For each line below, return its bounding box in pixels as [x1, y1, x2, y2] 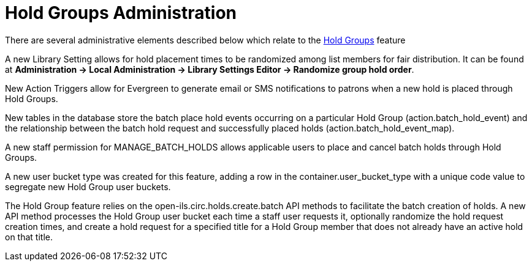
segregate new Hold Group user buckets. [5, 181, 171, 192]
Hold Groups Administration [5, 2, 237, 23]
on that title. [5, 231, 53, 242]
